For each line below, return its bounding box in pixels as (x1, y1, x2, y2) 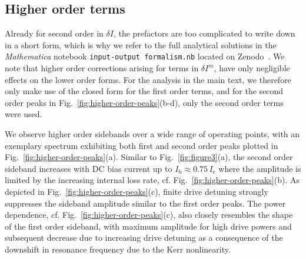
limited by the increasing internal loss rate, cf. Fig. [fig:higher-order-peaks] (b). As (5, 174, 300, 186)
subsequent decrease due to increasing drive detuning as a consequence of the (5, 231, 283, 244)
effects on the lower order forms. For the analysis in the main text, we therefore (5, 73, 291, 85)
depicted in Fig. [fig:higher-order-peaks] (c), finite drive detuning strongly (5, 185, 268, 197)
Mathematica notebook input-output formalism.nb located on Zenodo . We (5, 50, 285, 62)
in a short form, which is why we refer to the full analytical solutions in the (5, 38, 277, 51)
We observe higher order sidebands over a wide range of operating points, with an (5, 128, 300, 140)
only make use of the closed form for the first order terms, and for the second (5, 85, 284, 97)
